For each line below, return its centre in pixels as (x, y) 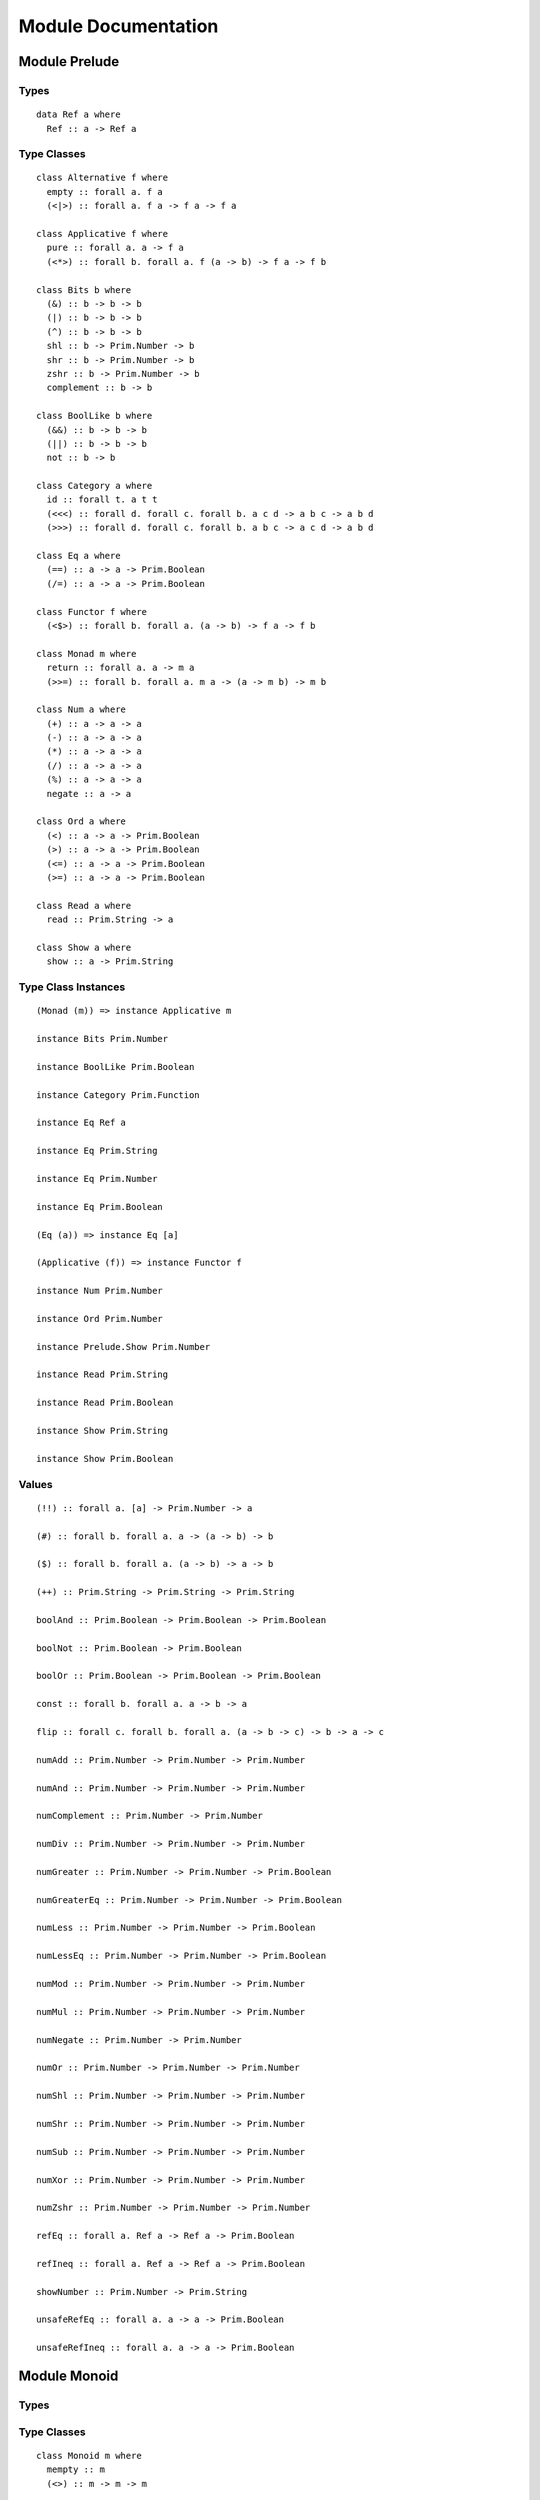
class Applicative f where (102, 234)
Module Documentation (118, 26)
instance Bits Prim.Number (102, 1039)
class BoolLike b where (94, 416)
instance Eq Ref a (81, 1123)
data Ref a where (78, 114)
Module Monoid (68, 2376)
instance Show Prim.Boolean (105, 1458)
